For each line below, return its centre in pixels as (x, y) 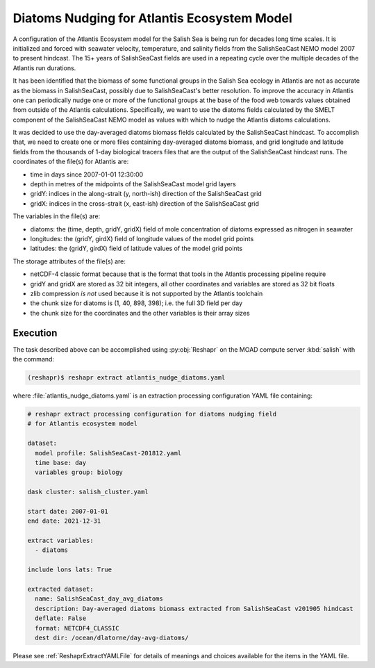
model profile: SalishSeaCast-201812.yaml (108, 453)
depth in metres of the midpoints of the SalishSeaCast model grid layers (133, 184)
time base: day (61, 463)
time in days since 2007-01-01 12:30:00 (87, 174)
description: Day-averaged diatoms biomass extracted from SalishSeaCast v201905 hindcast (194, 609)
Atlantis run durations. (44, 68)
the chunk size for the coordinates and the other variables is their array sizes (140, 313)
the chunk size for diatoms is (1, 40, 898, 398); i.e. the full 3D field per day (136, 303)
